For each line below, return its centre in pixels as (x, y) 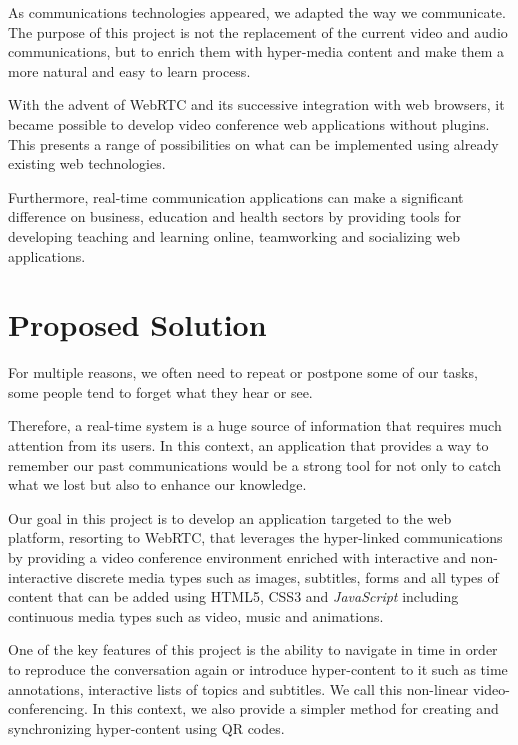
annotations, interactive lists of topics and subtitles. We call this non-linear (238, 688)
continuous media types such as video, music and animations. (196, 615)
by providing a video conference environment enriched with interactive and (237, 557)
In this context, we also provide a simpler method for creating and (295, 708)
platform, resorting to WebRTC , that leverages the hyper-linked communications (255, 537)
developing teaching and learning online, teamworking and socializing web (234, 235)
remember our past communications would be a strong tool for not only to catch (255, 464)
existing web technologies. (87, 163)
